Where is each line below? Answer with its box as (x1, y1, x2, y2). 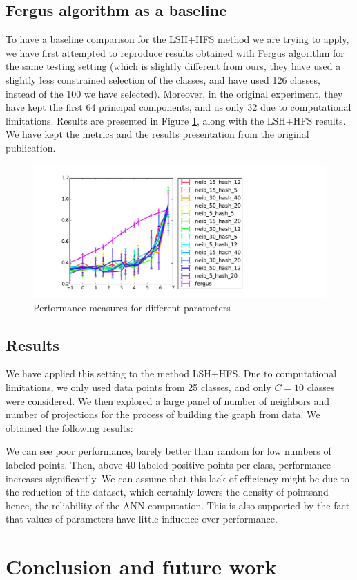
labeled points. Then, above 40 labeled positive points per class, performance (6, 457, 331, 472)
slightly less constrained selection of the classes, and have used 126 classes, (6, 72, 320, 87)
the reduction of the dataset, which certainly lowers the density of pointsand (6, 484, 329, 499)
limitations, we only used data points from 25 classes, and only (6, 380, 271, 395)
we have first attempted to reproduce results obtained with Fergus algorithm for (6, 45, 345, 60)
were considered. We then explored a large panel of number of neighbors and (6, 393, 330, 408)
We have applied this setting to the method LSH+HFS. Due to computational (6, 366, 337, 381)
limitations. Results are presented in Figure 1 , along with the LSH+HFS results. (6, 113, 346, 127)
